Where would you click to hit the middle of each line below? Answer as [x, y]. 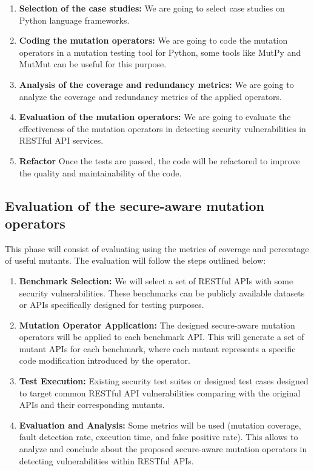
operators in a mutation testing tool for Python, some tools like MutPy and [160, 52]
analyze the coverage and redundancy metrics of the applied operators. [150, 96]
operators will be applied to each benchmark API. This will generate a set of [162, 337]
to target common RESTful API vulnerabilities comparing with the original [160, 392]
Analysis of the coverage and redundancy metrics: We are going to [156, 84]
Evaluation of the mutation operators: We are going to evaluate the [155, 117]
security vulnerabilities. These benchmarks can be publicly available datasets [162, 292]
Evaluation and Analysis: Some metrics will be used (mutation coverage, [160, 425]
